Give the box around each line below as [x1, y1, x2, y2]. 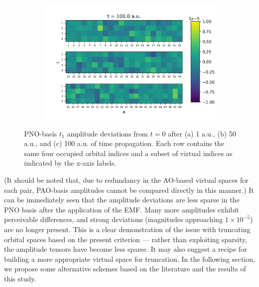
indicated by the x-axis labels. [24, 158, 116, 168]
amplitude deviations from [67, 128, 148, 138]
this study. [4, 273, 36, 284]
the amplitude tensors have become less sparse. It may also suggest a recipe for [4, 244, 247, 254]
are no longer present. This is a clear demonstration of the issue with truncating [4, 224, 250, 235]
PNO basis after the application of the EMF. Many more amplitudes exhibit [4, 204, 239, 214]
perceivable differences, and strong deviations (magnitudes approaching [4, 214, 223, 225]
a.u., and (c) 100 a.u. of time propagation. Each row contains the [24, 138, 224, 149]
